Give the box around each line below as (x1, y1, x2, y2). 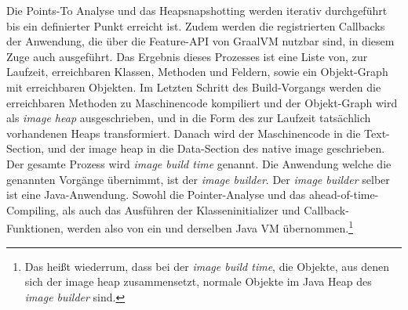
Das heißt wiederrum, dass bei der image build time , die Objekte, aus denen (24, 258, 390, 274)
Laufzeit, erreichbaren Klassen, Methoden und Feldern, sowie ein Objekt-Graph (6, 63, 388, 80)
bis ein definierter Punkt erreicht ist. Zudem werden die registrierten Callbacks (6, 17, 385, 34)
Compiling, (6, 201, 59, 218)
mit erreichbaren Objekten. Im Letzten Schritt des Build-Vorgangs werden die (6, 78, 381, 95)
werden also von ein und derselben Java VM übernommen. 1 (67, 218, 354, 236)
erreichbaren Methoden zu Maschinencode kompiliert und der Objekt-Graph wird (6, 94, 398, 110)
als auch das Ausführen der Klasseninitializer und (62, 201, 301, 218)
